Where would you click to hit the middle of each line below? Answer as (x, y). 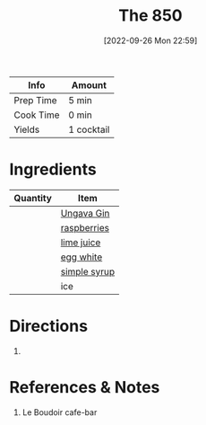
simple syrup (88, 271)
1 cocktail (89, 129)
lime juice (81, 242)
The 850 (150, 16)
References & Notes (85, 387)
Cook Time (37, 115)
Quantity (33, 198)
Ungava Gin (85, 213)
